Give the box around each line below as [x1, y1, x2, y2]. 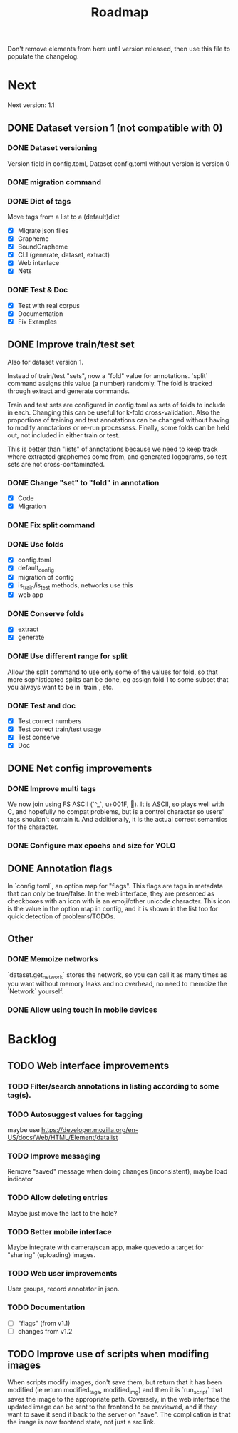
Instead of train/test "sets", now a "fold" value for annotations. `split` [7, 371, 208, 380]
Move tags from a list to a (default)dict [7, 212, 120, 222]
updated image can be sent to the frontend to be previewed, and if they [7, 1402, 217, 1412]
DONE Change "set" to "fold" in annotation [7, 477, 160, 487]
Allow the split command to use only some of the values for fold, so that [7, 668, 219, 676]
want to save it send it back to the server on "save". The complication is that [7, 1410, 231, 1419]
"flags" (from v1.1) [17, 1319, 71, 1327]
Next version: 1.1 [7, 101, 55, 109]
